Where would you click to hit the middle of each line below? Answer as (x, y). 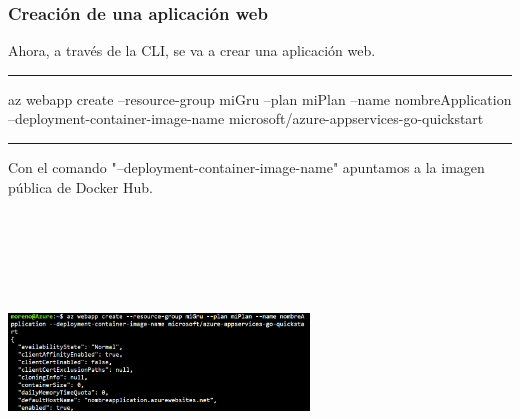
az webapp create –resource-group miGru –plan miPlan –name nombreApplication (260, 98)
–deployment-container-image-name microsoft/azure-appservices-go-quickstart (246, 118)
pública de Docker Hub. (80, 186)
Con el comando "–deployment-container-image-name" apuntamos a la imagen (246, 167)
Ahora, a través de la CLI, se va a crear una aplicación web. (192, 50)
